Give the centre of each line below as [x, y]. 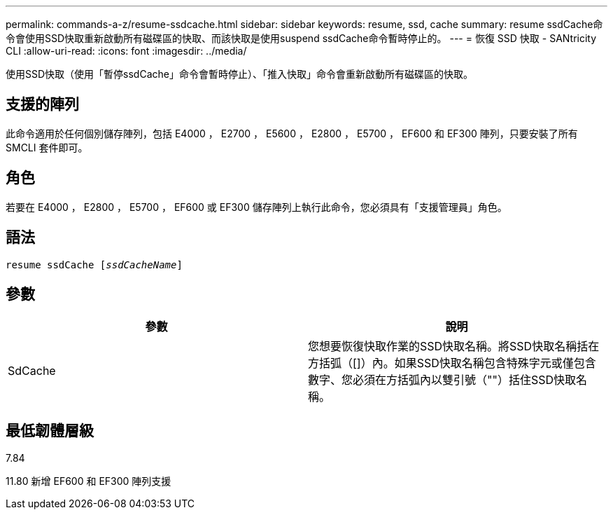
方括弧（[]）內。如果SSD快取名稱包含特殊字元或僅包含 [452, 363]
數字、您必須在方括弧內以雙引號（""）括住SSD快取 [442, 380]
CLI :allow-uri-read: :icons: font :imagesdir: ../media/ [126, 51]
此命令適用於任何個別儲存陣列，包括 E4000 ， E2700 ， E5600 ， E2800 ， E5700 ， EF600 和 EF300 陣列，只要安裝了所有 [292, 133]
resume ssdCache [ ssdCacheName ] [94, 265]
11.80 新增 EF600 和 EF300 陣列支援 [89, 481]
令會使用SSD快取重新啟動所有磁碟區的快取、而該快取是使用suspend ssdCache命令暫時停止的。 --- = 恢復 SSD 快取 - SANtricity [301, 38]
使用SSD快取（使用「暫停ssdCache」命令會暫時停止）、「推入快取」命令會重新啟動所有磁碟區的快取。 [239, 74]
